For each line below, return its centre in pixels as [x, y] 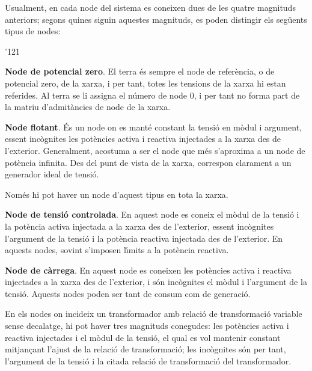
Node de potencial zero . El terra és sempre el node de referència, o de [140, 71]
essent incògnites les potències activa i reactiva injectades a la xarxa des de [143, 139]
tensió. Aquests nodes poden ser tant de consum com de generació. [128, 293]
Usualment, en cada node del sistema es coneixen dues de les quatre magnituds [150, 7]
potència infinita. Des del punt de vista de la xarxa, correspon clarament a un [148, 162]
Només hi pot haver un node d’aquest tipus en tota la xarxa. [117, 194]
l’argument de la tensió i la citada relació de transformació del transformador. [148, 360]
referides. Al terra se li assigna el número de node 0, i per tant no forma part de [152, 95]
